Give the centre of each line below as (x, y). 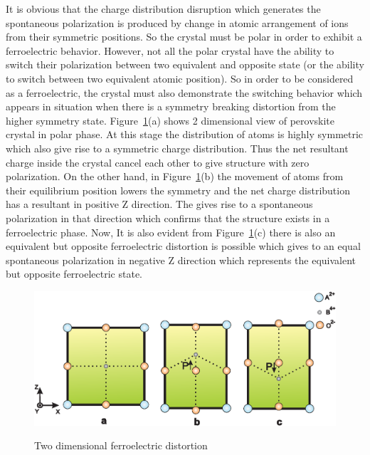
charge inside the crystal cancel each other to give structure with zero (158, 162)
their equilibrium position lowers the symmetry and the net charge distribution (178, 190)
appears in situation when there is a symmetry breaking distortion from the (171, 106)
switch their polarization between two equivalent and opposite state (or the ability (185, 64)
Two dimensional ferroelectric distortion (121, 445)
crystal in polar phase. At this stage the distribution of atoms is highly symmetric (185, 134)
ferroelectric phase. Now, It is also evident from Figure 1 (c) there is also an (171, 232)
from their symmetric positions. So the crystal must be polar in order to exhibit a (184, 37)
